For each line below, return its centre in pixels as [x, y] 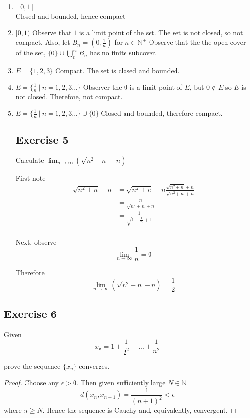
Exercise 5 [42, 140]
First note [30, 178]
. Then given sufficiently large [121, 382]
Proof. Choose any [32, 382]
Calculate [30, 160]
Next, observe [36, 242]
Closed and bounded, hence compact [70, 16]
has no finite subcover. [124, 53]
